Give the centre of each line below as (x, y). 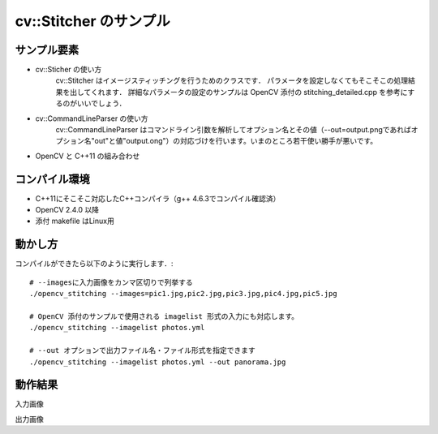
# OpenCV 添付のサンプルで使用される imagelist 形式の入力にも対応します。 (164, 316)
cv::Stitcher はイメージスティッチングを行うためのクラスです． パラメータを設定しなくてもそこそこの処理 (232, 80)
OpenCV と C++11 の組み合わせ (88, 156)
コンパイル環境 (52, 179)
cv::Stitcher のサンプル (92, 21)
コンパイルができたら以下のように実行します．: (94, 264)
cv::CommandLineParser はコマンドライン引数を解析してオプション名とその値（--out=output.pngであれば (233, 130)
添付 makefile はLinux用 (75, 221)
